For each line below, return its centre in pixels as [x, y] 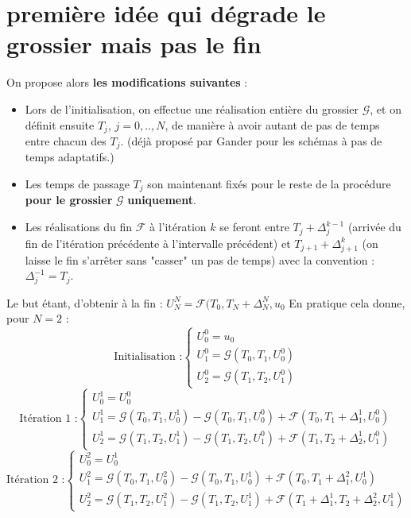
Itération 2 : [36, 480]
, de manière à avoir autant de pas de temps [272, 124]
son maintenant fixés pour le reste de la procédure [269, 184]
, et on [386, 108]
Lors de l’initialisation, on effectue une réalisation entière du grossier [192, 108]
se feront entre [254, 227]
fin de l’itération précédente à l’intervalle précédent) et [158, 243]
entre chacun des [66, 140]
